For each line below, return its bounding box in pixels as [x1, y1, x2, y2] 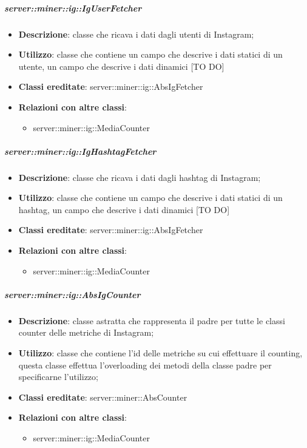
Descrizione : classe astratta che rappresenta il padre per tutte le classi [18, 314, 285, 327]
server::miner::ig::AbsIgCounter [4, 288, 141, 300]
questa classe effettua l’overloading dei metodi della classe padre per [18, 358, 272, 371]
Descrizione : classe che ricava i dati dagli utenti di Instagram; [18, 27, 254, 40]
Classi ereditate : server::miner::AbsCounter [18, 390, 187, 403]
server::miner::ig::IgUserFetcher [4, 1, 142, 14]
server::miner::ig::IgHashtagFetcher [4, 144, 157, 157]
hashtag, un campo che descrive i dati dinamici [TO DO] [18, 203, 230, 216]
